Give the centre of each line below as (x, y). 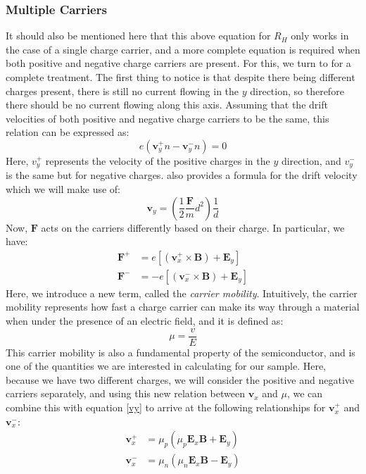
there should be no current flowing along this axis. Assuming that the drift (167, 105)
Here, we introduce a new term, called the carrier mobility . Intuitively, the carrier (182, 293)
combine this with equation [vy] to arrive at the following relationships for (166, 407)
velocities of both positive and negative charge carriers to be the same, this (168, 118)
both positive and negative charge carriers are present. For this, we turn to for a (178, 63)
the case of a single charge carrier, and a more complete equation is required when (183, 49)
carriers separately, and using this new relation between (126, 393)
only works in (320, 36)
